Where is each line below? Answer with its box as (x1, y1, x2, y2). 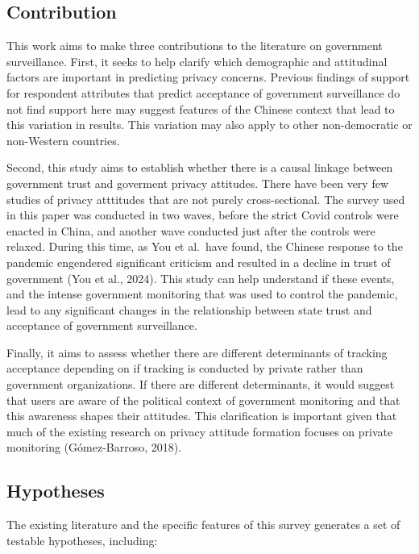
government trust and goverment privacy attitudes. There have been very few (6, 174, 389, 191)
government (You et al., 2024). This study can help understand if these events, (6, 269, 395, 286)
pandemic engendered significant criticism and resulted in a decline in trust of (6, 253, 391, 270)
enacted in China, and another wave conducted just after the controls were (6, 222, 375, 239)
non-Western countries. (6, 131, 120, 148)
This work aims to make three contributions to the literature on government (6, 37, 383, 54)
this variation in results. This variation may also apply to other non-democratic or (6, 116, 413, 133)
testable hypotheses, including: (6, 531, 158, 548)
